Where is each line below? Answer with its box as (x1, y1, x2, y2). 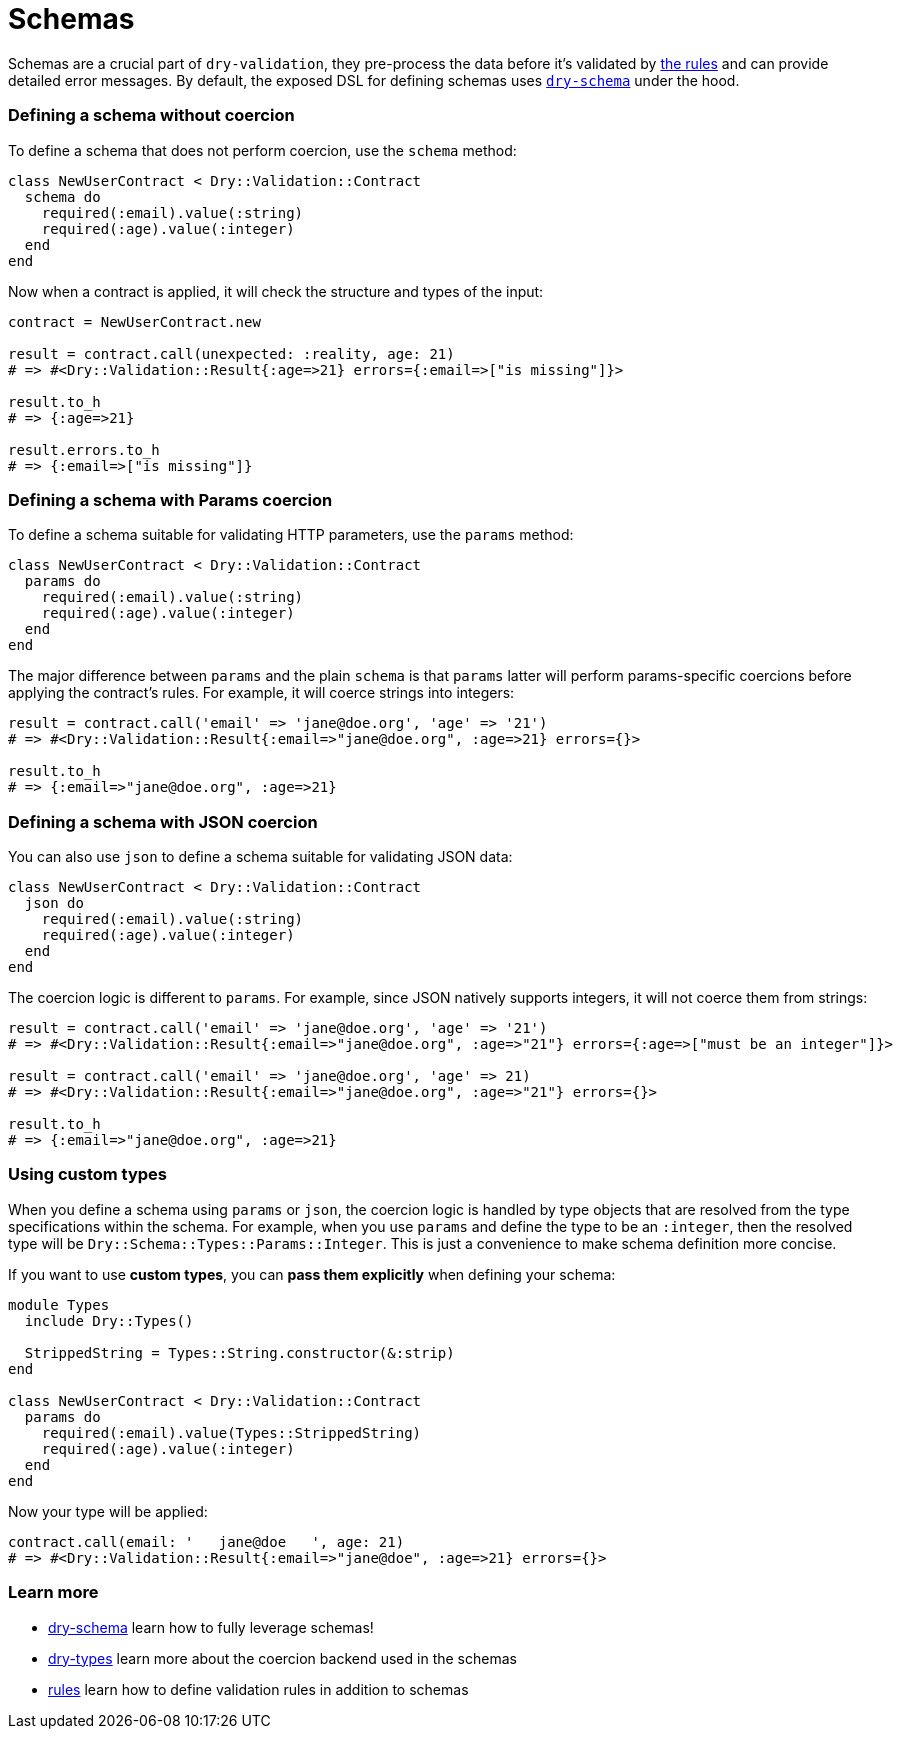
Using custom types (8, 1164, 168, 1185)
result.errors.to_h (8, 441, 160, 458)
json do (24, 895, 84, 911)
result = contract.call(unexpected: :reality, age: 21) (8, 345, 455, 362)
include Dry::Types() (24, 1312, 194, 1329)
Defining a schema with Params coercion (8, 489, 333, 510)
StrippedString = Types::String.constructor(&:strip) (24, 1344, 455, 1361)
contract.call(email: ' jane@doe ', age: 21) (8, 1533, 405, 1550)
